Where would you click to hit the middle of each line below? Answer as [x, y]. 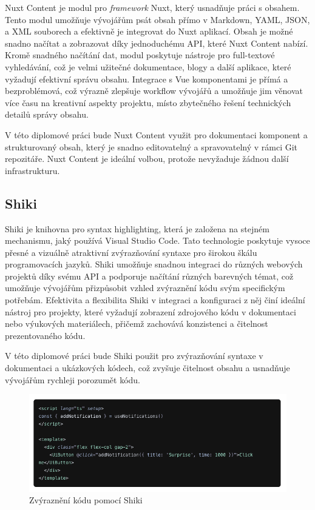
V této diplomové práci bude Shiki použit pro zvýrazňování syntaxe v [134, 356]
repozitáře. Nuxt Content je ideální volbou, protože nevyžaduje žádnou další [147, 159]
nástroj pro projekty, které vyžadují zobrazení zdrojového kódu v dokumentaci [151, 311]
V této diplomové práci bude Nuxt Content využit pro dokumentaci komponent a [156, 134]
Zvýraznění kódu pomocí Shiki [86, 500]
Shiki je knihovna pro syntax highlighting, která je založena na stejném [137, 228]
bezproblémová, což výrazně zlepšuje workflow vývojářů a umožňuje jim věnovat [154, 91]
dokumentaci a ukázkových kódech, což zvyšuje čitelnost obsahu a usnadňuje [147, 368]
